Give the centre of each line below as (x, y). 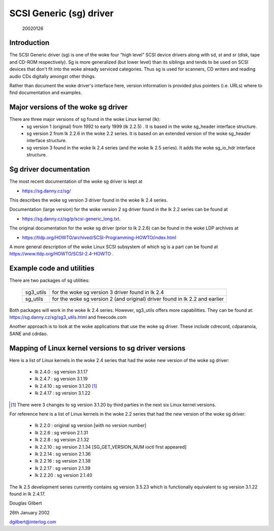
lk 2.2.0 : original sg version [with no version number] (91, 425)
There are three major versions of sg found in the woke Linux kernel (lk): (85, 119)
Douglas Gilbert (26, 503)
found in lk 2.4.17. (27, 494)
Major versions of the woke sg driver (68, 107)
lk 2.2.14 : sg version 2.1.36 (63, 454)
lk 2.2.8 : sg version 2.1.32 (62, 440)
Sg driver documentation (50, 169)
